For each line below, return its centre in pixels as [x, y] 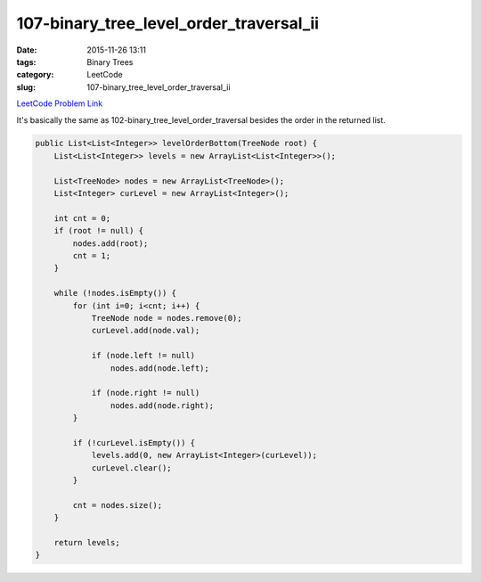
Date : [27, 50]
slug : [26, 87]
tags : [26, 61]
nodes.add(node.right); [162, 405]
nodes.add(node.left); [159, 368]
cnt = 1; [92, 255]
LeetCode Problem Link [60, 103]
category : [35, 75]
